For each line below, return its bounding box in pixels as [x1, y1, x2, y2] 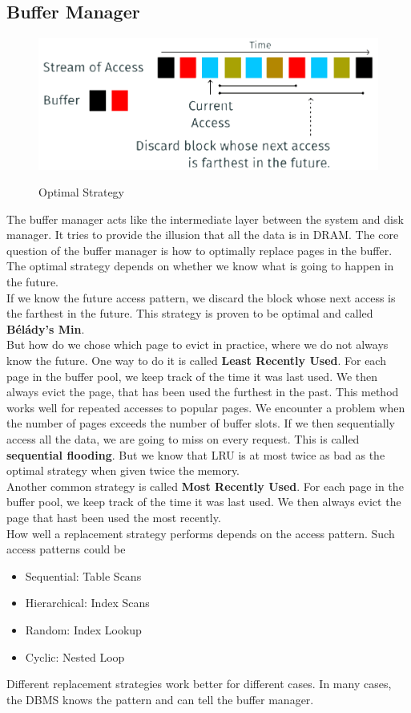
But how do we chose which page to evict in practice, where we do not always [6, 336, 389, 353]
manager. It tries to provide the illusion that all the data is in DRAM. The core [6, 226, 399, 243]
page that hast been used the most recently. [6, 508, 221, 525]
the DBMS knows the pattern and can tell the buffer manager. [6, 691, 314, 707]
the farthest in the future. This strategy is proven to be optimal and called [6, 305, 373, 322]
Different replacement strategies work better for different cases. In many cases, [6, 675, 392, 692]
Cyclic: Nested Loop [25, 648, 125, 665]
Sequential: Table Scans [25, 567, 142, 584]
